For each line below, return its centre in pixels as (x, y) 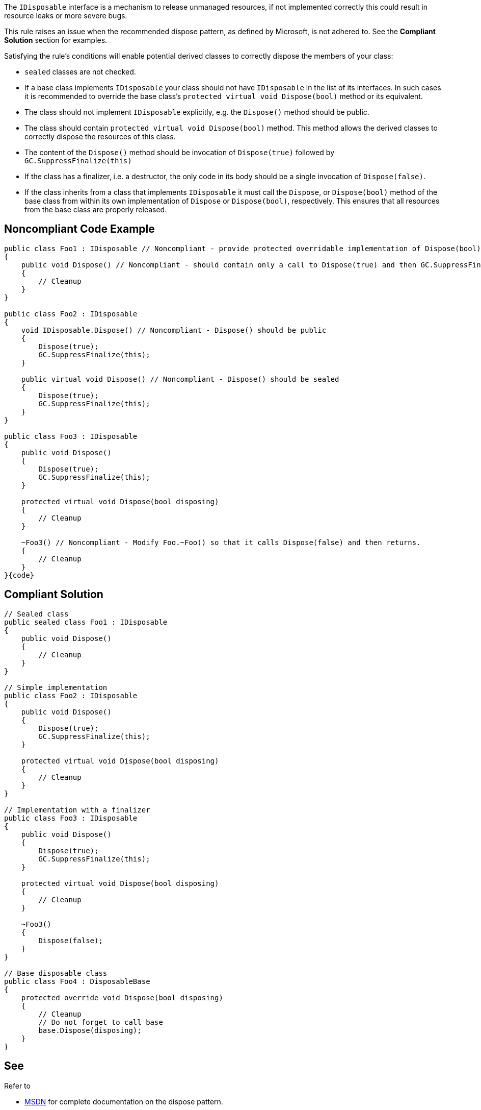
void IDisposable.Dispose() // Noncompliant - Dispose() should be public (174, 330)
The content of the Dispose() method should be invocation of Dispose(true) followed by (180, 152)
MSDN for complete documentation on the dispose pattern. (124, 1101)
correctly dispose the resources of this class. (100, 137)
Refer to (17, 1086)
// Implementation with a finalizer (77, 810)
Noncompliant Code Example (79, 229)
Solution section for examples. (56, 40)
